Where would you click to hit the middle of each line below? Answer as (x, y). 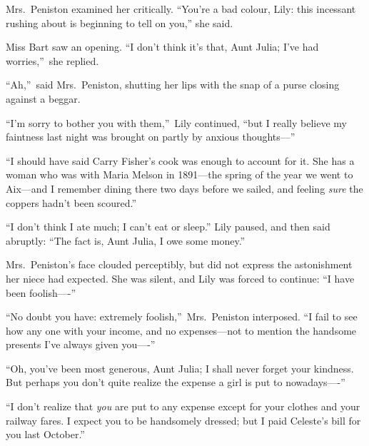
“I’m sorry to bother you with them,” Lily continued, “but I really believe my (176, 122)
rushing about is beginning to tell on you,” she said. (120, 22)
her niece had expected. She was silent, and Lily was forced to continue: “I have (180, 278)
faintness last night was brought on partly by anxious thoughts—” (151, 137)
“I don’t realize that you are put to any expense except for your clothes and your (183, 406)
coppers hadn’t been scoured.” (71, 202)
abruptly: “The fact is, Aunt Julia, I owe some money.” (126, 240)
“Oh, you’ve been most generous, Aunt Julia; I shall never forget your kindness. (180, 368)
